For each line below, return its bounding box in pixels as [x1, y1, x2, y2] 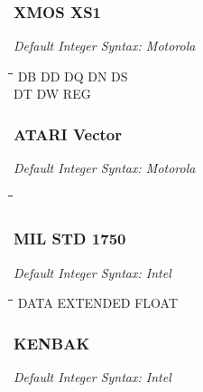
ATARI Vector [14, 122, 122, 145]
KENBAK [14, 331, 90, 354]
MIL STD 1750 [14, 227, 126, 250]
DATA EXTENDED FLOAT [17, 293, 179, 312]
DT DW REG [14, 84, 91, 103]
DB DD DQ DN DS [17, 66, 128, 85]
